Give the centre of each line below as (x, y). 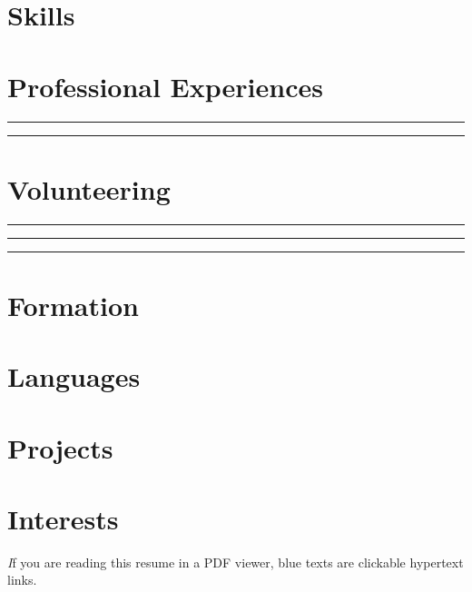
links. (22, 580)
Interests (63, 518)
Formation (73, 305)
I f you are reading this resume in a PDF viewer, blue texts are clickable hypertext (236, 562)
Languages (74, 376)
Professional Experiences (165, 86)
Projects (60, 447)
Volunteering (89, 188)
